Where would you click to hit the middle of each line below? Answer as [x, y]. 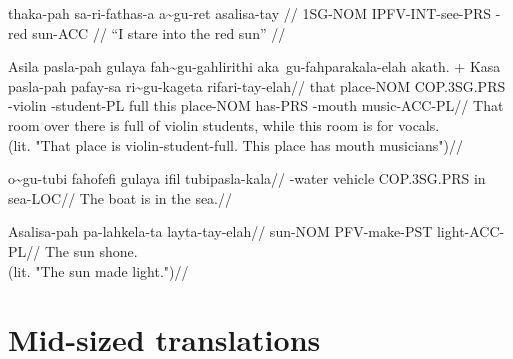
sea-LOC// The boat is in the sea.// [120, 197]
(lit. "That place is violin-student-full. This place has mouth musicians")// [236, 144]
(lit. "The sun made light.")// [98, 270]
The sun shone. [91, 250]
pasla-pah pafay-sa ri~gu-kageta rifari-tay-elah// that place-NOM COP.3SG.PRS [257, 85]
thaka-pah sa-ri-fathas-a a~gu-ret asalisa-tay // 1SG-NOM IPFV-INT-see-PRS [250, 13]
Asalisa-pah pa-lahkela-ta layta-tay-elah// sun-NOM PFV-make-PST [220, 231]
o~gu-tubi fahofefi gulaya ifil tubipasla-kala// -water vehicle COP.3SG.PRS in [247, 178]
